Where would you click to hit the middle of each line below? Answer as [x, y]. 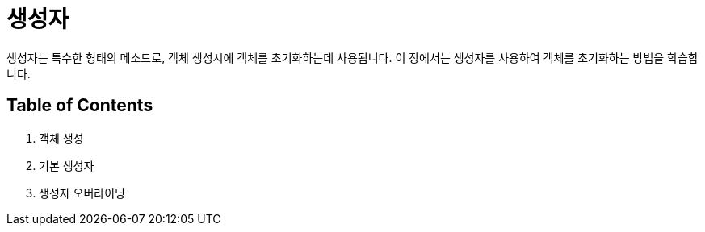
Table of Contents [80, 106]
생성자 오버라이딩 [82, 193]
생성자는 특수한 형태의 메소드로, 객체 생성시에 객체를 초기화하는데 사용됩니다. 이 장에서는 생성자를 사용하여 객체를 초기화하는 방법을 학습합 [352, 57]
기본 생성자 [67, 165]
